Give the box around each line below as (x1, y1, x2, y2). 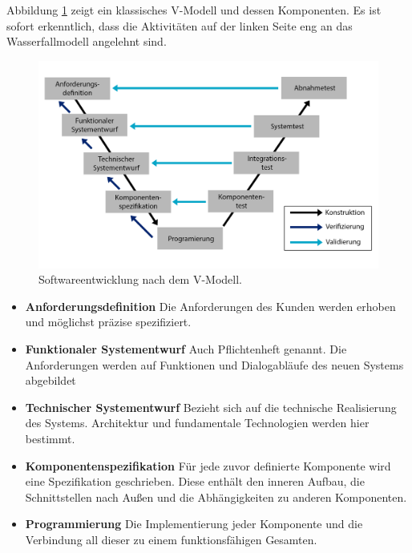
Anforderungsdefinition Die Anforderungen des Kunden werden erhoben (25, 297, 396, 314)
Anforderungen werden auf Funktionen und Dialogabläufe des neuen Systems (25, 356, 404, 373)
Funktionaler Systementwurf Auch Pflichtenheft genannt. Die (25, 340, 347, 357)
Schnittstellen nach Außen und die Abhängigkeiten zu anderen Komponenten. (25, 488, 407, 505)
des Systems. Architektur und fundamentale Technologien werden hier (25, 414, 370, 431)
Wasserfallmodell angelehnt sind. (6, 33, 167, 50)
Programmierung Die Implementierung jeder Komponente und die (25, 515, 363, 532)
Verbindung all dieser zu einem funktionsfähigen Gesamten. (25, 531, 317, 547)
